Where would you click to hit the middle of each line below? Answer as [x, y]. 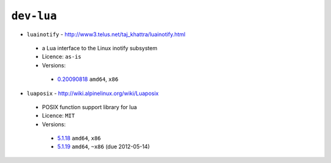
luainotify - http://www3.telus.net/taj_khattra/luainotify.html [106, 34]
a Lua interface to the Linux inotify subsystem [100, 48]
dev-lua [34, 16]
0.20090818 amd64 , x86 [88, 79]
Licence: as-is [62, 57]
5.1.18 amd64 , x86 [79, 138]
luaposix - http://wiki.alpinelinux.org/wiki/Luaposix [93, 93]
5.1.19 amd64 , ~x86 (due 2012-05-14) [104, 146]
